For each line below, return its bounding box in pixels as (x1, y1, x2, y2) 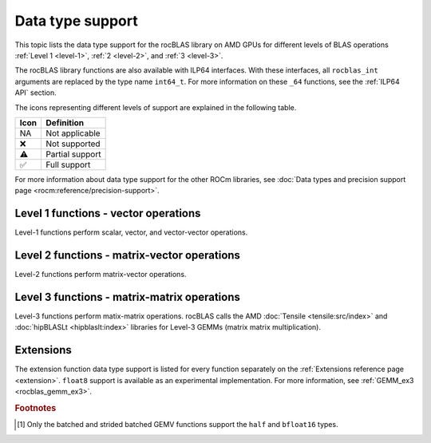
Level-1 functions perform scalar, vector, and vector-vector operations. (14, 227, 248, 237)
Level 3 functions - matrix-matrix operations (14, 290, 241, 303)
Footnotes (14, 402, 57, 413)
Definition (45, 117, 85, 128)
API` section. (14, 88, 57, 97)
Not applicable (45, 128, 101, 139)
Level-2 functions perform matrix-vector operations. (14, 270, 187, 279)
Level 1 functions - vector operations (14, 207, 201, 220)
